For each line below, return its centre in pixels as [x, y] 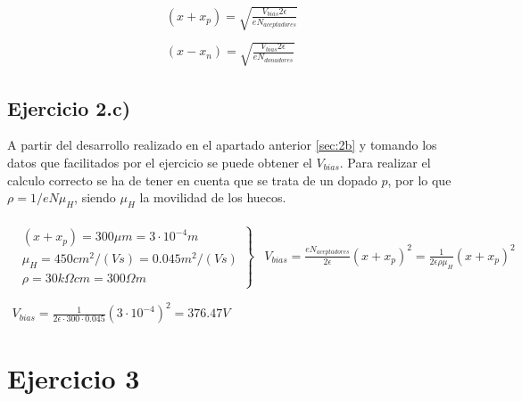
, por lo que [419, 180]
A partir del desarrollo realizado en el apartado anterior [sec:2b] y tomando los [222, 145]
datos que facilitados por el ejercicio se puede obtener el [160, 162]
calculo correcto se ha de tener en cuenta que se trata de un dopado [192, 180]
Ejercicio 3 [74, 378]
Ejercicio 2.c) [69, 107]
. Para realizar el [385, 162]
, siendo [95, 197]
